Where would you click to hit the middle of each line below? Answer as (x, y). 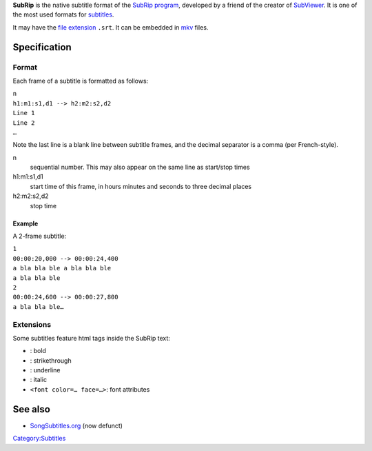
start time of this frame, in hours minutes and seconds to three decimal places (141, 186)
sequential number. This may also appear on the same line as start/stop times (140, 167)
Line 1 (24, 113)
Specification (42, 47)
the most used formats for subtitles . (63, 14)
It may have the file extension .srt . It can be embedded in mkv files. (111, 27)
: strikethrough (51, 360)
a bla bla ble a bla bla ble (62, 268)
